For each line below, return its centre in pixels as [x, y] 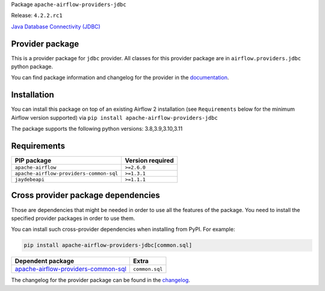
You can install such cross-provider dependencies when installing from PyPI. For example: [123, 230]
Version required [149, 161]
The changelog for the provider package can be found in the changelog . [101, 280]
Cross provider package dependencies [86, 196]
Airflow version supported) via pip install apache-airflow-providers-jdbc [114, 117]
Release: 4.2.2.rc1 [37, 16]
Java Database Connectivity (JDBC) [56, 27]
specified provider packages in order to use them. [73, 218]
